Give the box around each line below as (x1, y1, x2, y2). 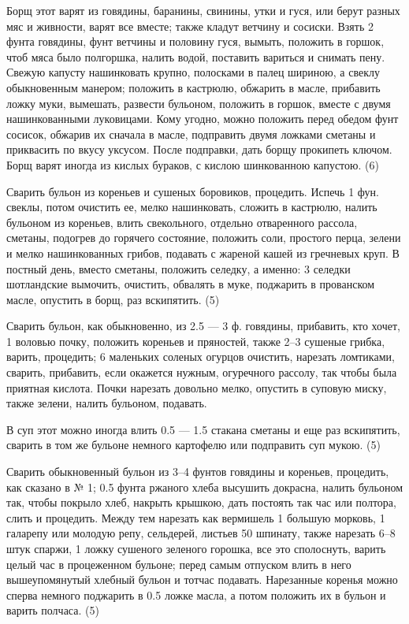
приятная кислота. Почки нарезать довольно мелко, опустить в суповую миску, (6, 379, 387, 396)
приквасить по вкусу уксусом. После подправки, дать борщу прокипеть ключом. (6, 141, 392, 158)
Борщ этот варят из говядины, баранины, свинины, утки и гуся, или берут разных (6, 2, 400, 18)
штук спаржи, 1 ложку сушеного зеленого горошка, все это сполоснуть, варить (6, 540, 386, 556)
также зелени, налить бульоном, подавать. (6, 395, 207, 411)
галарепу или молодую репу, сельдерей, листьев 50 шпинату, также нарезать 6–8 (6, 525, 396, 541)
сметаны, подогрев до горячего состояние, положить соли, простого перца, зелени (6, 229, 401, 246)
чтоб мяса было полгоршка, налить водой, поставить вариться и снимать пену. (6, 48, 385, 65)
